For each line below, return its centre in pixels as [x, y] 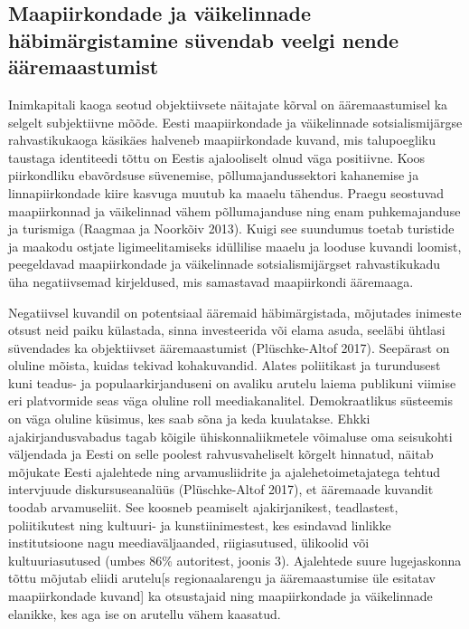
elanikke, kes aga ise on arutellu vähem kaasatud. [145, 613]
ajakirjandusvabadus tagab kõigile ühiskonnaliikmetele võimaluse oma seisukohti [230, 436]
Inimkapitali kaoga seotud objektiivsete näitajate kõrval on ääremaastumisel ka [228, 104]
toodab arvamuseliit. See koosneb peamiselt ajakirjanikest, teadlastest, [203, 507]
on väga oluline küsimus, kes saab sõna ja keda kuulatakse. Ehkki [189, 419]
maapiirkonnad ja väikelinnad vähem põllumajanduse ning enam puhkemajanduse [234, 210]
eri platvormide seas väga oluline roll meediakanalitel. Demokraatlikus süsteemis [230, 400]
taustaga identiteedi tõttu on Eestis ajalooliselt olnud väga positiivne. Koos [217, 157]
